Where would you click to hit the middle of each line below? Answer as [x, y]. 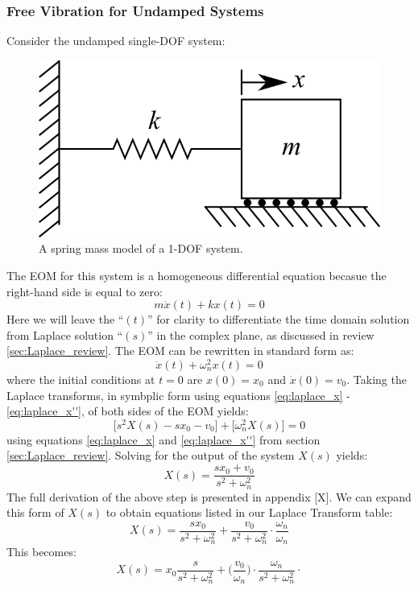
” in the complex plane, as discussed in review [261, 334]
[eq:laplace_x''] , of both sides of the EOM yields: [128, 411]
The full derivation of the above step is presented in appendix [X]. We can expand [209, 496]
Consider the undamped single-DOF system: [116, 41]
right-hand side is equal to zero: [85, 291]
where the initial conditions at [81, 380]
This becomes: [41, 552]
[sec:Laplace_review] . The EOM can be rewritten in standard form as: [180, 351]
